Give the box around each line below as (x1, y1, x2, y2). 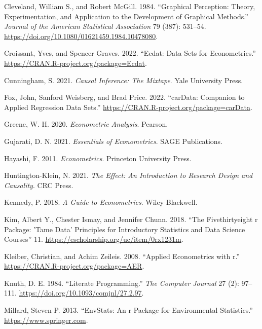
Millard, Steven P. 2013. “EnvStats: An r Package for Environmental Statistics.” (4, 305, 253, 315)
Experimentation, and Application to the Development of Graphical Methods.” (4, 11, 248, 21)
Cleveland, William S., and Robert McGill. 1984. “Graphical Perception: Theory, (4, 1, 255, 11)
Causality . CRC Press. (4, 179, 73, 190)
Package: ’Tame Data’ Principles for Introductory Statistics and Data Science (4, 224, 245, 234)
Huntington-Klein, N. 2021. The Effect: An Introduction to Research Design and (4, 170, 253, 180)
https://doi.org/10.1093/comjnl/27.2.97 (19, 287, 142, 298)
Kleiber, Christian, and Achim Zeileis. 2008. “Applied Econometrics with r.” (4, 250, 240, 261)
